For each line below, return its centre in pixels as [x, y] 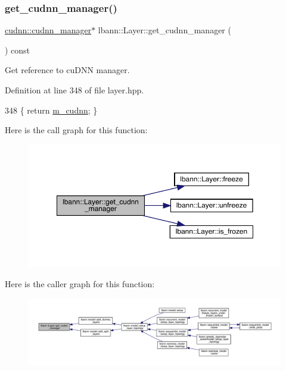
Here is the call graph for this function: [76, 130]
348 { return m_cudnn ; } [51, 110]
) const [18, 50]
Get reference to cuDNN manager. [67, 70]
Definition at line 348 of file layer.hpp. [74, 90]
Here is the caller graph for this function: [80, 283]
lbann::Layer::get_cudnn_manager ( [164, 30]
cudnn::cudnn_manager [48, 30]
